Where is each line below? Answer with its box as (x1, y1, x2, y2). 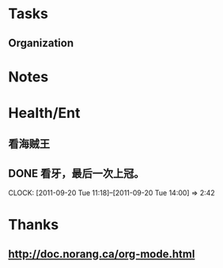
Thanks (8, 216, 59, 234)
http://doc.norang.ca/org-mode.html (8, 247, 195, 261)
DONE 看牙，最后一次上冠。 (8, 167, 145, 180)
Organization (8, 36, 74, 50)
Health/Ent (8, 104, 81, 122)
